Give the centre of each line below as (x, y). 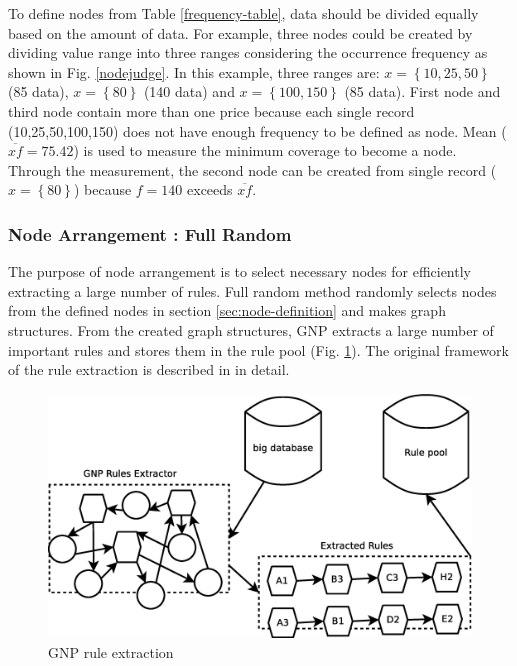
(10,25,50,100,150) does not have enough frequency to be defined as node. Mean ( (257, 130)
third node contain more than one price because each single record (211, 110)
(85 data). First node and (422, 91)
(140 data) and (189, 91)
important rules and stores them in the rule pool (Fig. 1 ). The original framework (258, 349)
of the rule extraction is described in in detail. (149, 369)
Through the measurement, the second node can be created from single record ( (252, 169)
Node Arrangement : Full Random (150, 233)
